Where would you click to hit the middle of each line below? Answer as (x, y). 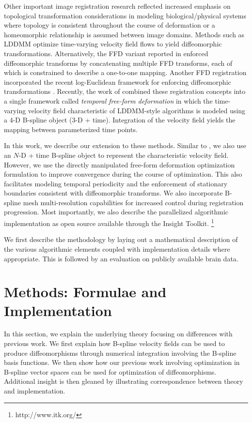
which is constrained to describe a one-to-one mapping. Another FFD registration (125, 72)
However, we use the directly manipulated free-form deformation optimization (119, 164)
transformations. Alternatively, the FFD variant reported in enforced (106, 53)
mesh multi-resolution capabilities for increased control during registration (133, 202)
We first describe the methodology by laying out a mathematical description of (121, 239)
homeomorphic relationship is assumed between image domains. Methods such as (124, 34)
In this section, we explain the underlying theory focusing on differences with (118, 334)
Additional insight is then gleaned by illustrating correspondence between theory (124, 381)
